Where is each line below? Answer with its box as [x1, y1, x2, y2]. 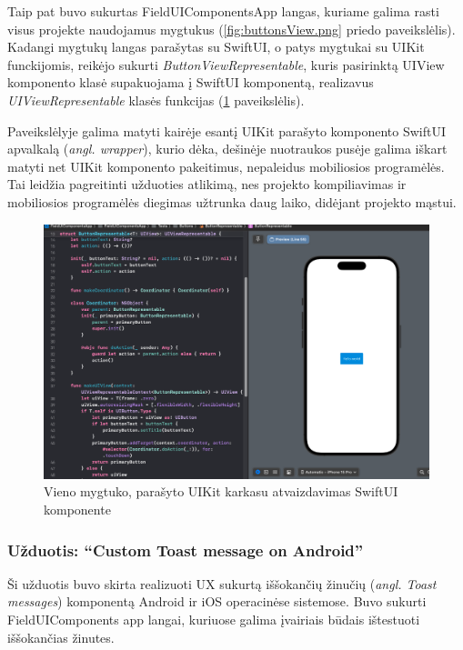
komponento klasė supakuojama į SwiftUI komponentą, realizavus [7, 73, 374, 92]
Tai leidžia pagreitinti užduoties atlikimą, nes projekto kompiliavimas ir [7, 175, 407, 194]
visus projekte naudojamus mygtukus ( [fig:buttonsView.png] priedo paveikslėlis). [7, 19, 456, 38]
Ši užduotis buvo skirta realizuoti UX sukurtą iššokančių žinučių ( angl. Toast [7, 574, 437, 593]
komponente [44, 500, 111, 519]
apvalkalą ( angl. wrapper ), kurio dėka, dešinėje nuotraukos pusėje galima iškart [7, 139, 448, 158]
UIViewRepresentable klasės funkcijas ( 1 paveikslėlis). [7, 90, 305, 109]
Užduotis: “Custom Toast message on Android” [7, 538, 364, 561]
